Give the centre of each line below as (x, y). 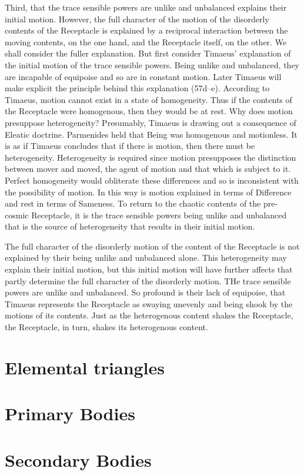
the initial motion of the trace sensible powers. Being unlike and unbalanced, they (152, 64)
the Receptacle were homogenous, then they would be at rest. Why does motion (149, 111)
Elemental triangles (85, 367)
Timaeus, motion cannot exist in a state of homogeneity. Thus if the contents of (148, 99)
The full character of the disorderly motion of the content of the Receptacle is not (152, 246)
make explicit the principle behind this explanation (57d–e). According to (137, 88)
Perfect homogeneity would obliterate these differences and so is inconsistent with (152, 180)
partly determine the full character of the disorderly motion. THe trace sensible (148, 280)
